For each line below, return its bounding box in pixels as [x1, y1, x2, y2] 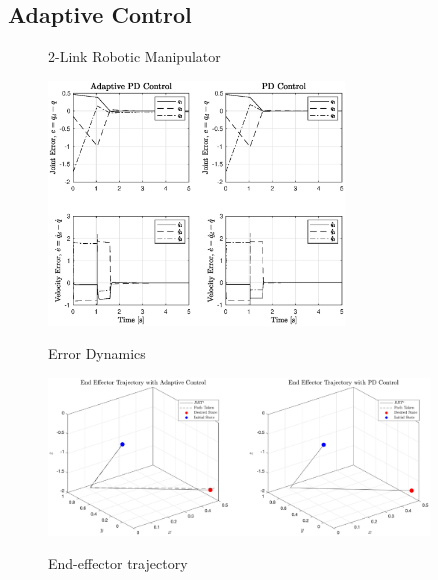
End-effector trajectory [48, 553, 188, 574]
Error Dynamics [48, 343, 146, 364]
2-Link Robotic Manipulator [48, 46, 221, 67]
